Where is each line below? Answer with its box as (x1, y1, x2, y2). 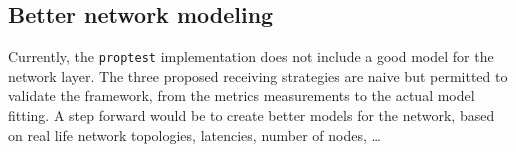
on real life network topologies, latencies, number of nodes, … (8, 124, 381, 145)
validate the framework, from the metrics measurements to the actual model (8, 85, 475, 106)
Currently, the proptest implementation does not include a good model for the (8, 46, 494, 67)
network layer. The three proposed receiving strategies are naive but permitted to (8, 65, 508, 86)
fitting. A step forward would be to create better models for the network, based (8, 105, 495, 126)
